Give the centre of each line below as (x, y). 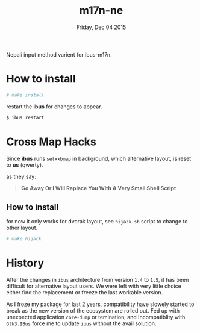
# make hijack (24, 239)
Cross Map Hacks (51, 142)
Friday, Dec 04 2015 (101, 27)
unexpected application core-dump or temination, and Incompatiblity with (96, 317)
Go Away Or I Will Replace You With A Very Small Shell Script (98, 188)
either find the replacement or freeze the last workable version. (85, 293)
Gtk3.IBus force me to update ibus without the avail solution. (81, 323)
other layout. (22, 228)
